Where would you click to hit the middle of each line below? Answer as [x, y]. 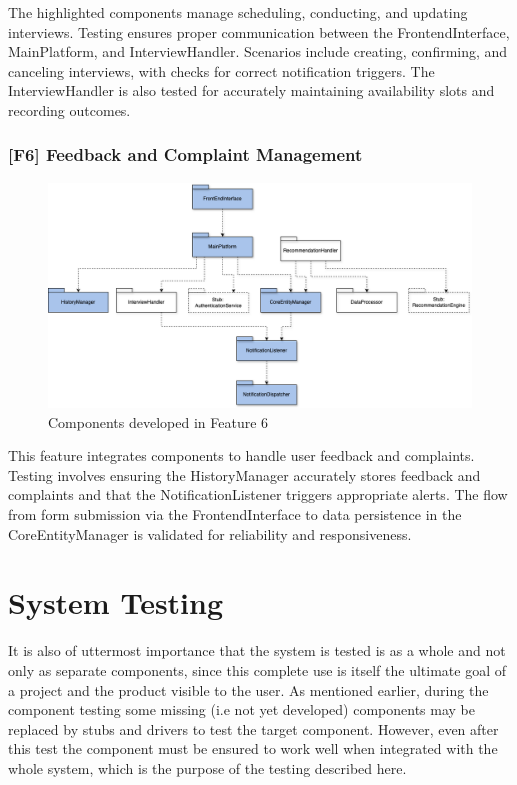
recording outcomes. [69, 109]
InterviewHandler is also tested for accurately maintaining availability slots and [251, 90]
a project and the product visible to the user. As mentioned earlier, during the [248, 689]
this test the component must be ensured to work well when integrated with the [253, 748]
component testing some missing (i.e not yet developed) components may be [241, 709]
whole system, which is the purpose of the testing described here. [207, 767]
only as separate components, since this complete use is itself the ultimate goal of [257, 669]
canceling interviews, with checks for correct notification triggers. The [221, 70]
